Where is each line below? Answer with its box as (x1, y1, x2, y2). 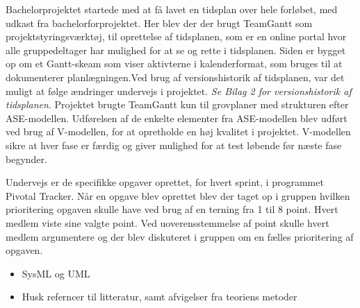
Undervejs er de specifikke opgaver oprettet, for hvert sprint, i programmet (6, 175, 324, 189)
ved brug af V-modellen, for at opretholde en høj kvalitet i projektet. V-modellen (6, 124, 351, 139)
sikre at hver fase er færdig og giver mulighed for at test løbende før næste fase (6, 137, 342, 152)
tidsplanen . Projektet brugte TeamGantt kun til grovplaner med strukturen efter (6, 97, 349, 112)
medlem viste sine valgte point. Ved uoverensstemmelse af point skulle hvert (6, 215, 329, 230)
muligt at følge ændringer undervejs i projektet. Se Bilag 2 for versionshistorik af (6, 83, 352, 98)
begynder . (6, 151, 47, 166)
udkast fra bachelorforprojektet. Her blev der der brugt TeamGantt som (6, 15, 313, 30)
